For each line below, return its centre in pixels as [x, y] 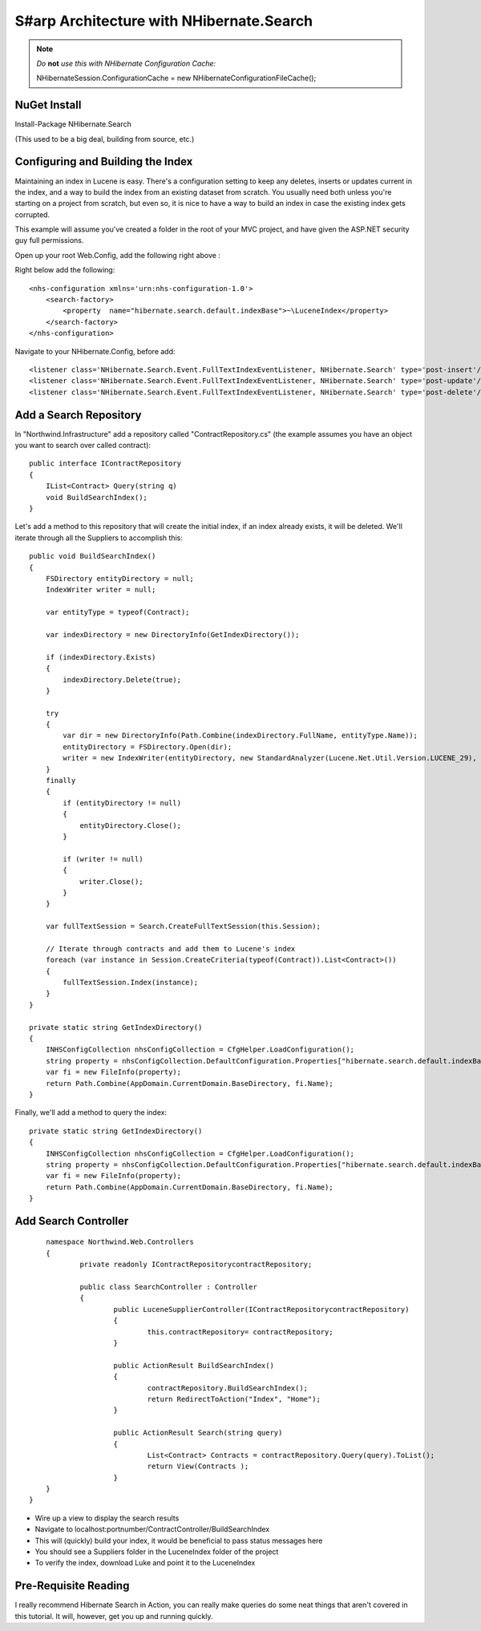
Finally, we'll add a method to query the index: [91, 1112]
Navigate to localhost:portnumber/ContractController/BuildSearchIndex [152, 1529]
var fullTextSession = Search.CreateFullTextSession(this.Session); [183, 927]
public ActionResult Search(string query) [198, 1433]
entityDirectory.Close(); [131, 825]
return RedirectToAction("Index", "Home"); [234, 1399]
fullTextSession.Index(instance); [131, 983]
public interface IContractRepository [105, 464]
